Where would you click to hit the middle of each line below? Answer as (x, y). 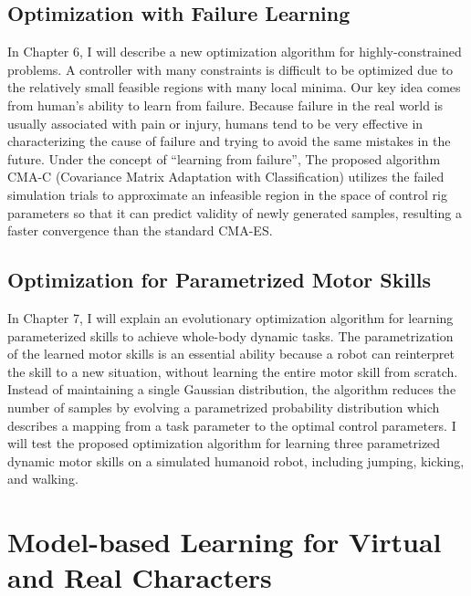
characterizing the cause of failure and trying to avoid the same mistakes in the (229, 141)
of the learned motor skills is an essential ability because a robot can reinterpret (231, 354)
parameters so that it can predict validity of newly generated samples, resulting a (235, 212)
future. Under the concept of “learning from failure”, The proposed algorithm (224, 158)
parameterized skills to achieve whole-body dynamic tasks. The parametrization (230, 335)
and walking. (43, 479)
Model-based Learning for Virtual (225, 542)
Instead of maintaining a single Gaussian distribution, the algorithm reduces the (232, 389)
